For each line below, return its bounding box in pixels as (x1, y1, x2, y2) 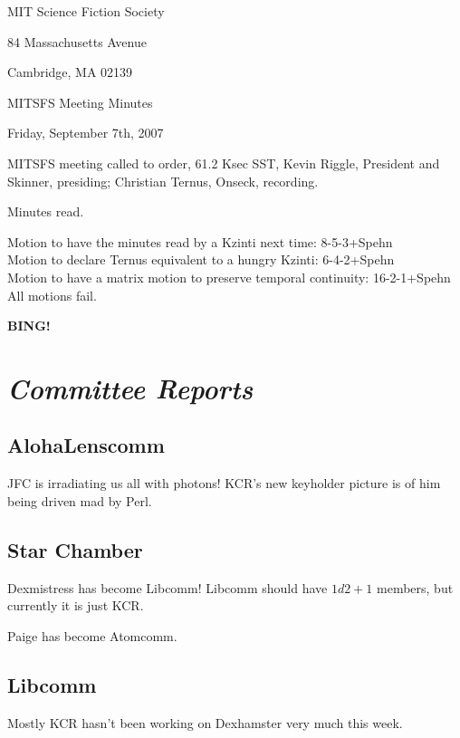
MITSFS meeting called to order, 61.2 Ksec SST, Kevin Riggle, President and (7, 153, 440, 172)
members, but (377, 578, 454, 597)
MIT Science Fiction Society (7, 2, 165, 20)
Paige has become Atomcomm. (7, 626, 177, 645)
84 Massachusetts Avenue (7, 32, 147, 51)
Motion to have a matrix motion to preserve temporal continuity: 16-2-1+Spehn (7, 267, 451, 286)
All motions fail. (7, 285, 97, 304)
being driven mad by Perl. (7, 491, 152, 510)
